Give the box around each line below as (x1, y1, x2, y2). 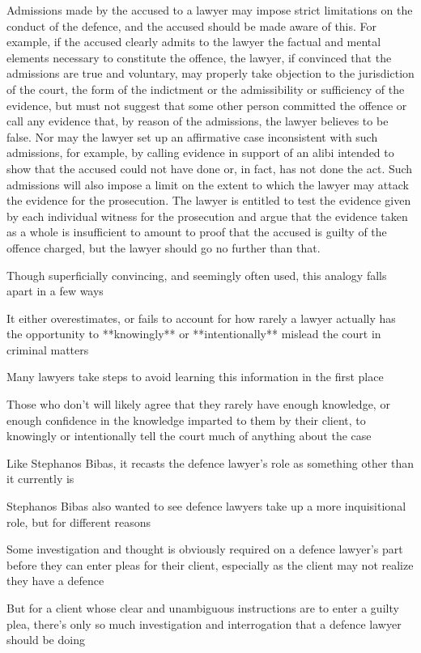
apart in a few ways (6, 282, 104, 299)
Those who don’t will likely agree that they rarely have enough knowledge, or (6, 396, 390, 413)
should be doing (6, 631, 85, 648)
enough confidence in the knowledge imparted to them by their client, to (6, 411, 366, 428)
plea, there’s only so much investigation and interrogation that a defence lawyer (6, 615, 402, 632)
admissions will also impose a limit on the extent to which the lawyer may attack (6, 176, 409, 193)
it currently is (6, 470, 74, 487)
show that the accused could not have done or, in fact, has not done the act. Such (6, 159, 413, 176)
